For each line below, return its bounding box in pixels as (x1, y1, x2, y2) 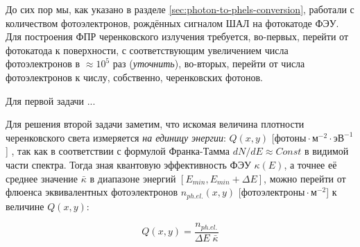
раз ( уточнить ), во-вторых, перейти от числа (112, 56, 305, 71)
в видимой (304, 144, 349, 158)
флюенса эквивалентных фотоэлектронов (6, 185, 178, 199)
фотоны (274, 133, 307, 144)
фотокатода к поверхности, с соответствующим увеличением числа (6, 42, 289, 57)
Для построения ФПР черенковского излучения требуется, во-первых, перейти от (6, 29, 349, 44)
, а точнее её (284, 157, 337, 171)
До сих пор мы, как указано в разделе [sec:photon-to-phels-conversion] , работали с (6, 2, 354, 16)
